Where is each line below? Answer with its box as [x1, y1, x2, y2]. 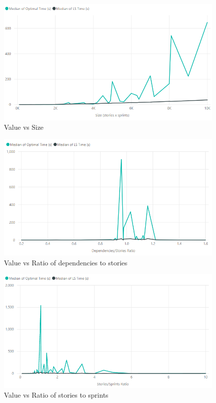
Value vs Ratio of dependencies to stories [4, 257, 128, 267]
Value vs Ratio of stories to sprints [4, 389, 108, 400]
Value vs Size [4, 122, 44, 132]
